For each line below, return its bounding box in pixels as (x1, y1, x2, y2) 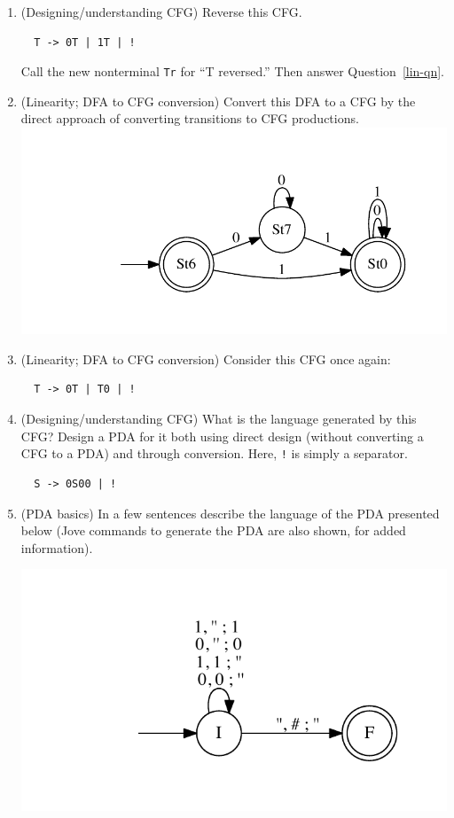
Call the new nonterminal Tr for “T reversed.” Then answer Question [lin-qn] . (20, 62, 444, 81)
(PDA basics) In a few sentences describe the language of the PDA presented (20, 503, 440, 522)
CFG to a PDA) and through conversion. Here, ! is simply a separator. (20, 444, 408, 463)
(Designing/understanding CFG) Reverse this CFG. (20, 3, 302, 20)
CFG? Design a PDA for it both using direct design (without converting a (20, 426, 424, 445)
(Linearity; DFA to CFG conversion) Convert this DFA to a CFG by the (20, 91, 416, 110)
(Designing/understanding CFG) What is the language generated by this (20, 409, 417, 428)
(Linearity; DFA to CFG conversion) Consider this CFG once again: (20, 349, 391, 368)
